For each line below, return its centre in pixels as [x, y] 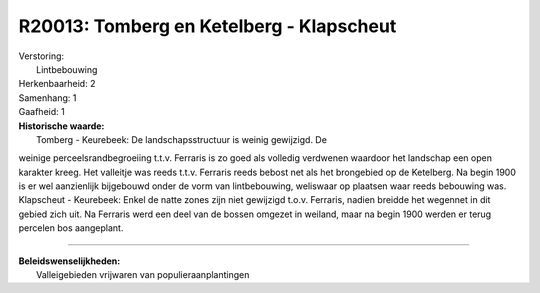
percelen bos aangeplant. [71, 228]
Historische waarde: [61, 126]
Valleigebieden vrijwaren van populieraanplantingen [143, 275]
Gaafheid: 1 [41, 112]
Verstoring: [41, 56]
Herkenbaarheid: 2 [57, 84]
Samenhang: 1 [47, 97]
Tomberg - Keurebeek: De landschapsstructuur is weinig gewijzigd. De [181, 139]
